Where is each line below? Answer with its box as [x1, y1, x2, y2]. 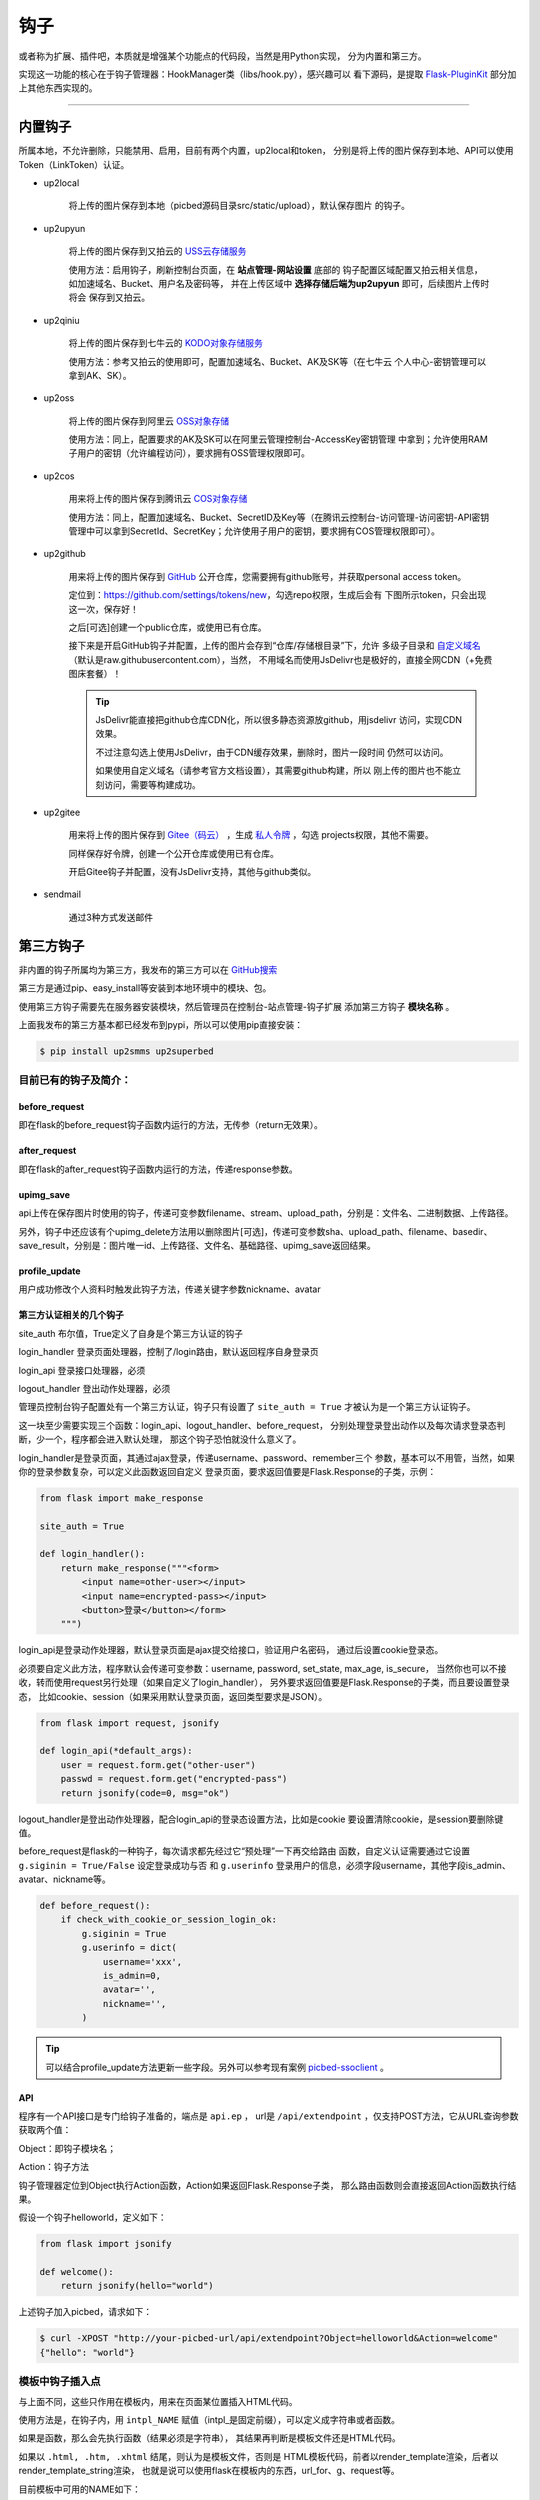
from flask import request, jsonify [39, 1717, 220, 1729]
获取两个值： [18, 2124, 72, 2136]
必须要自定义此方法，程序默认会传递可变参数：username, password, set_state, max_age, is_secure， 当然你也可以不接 [18, 1662, 507, 1674]
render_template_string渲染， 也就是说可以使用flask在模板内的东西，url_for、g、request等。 [18, 2465, 400, 2477]
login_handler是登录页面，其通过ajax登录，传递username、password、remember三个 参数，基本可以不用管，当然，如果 [18, 1451, 515, 1464]
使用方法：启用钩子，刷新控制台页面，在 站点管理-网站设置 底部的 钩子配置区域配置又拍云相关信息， [68, 263, 484, 275]
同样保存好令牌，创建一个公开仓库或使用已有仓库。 [68, 847, 279, 859]
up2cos [43, 470, 75, 482]
